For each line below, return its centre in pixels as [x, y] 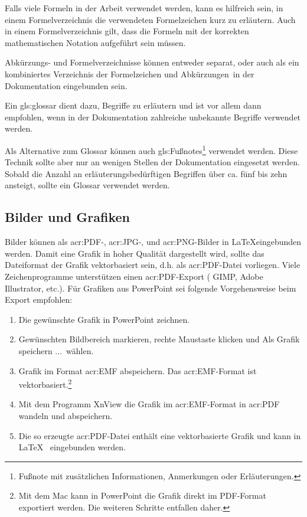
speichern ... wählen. [56, 350]
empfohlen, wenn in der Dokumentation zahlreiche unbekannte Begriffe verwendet [153, 117]
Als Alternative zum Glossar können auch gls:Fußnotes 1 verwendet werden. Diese [151, 149]
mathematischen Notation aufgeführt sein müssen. [95, 42]
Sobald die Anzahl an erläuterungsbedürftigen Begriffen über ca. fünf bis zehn [146, 173]
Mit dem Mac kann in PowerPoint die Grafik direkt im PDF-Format [142, 495]
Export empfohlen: [39, 300]
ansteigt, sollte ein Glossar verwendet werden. [87, 185]
